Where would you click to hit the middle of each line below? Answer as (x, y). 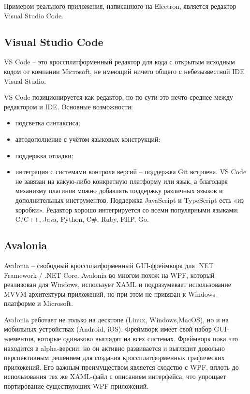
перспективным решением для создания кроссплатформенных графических (114, 357)
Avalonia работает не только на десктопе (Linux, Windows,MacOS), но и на (116, 319)
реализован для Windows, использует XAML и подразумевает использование (118, 284)
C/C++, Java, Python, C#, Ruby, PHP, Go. (82, 219)
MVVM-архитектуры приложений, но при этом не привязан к (95, 294)
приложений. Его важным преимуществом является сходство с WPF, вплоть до (121, 367)
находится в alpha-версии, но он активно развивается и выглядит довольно (115, 348)
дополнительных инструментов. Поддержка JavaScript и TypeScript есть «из (129, 200)
